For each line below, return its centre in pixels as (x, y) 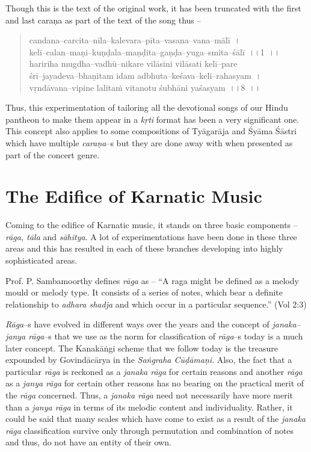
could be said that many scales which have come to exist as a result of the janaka (155, 419)
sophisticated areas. (42, 260)
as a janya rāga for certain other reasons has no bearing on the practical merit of (155, 383)
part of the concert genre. (53, 154)
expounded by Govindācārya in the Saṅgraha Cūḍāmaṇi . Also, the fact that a (149, 360)
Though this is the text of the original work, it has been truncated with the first (153, 8)
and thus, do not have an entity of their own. (88, 442)
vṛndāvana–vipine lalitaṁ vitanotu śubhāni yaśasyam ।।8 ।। (145, 87)
